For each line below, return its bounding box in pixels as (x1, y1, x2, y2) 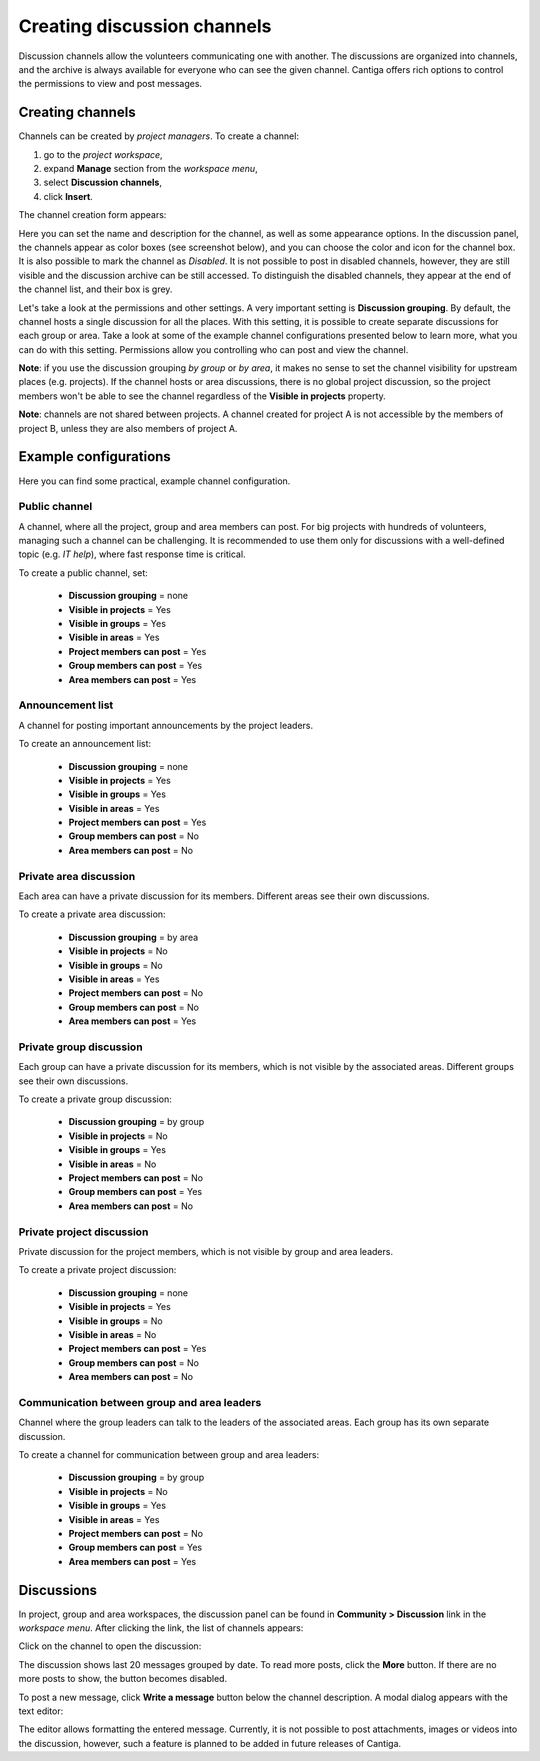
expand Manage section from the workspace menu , (43, 163, 259, 175)
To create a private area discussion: (18, 908, 166, 920)
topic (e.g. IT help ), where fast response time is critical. (18, 548, 246, 560)
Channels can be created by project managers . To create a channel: (18, 130, 300, 142)
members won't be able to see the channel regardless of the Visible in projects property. (18, 390, 387, 402)
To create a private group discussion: (18, 1093, 172, 1105)
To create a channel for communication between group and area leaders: (18, 1448, 320, 1460)
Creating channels (18, 104, 136, 121)
